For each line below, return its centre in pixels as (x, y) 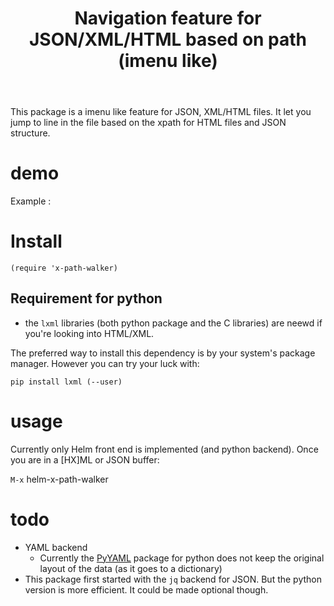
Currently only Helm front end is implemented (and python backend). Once (164, 449)
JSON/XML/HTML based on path (168, 39)
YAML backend (56, 547)
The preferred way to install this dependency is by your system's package (163, 353)
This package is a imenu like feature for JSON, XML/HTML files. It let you (161, 112)
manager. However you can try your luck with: (105, 363)
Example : (31, 201)
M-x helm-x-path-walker (59, 479)
